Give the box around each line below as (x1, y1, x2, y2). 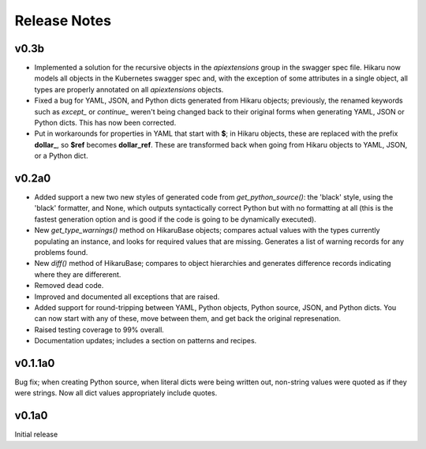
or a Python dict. (34, 151, 88, 161)
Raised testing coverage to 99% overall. (34, 324, 165, 335)
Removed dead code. (34, 281, 104, 290)
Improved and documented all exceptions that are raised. (34, 292, 220, 301)
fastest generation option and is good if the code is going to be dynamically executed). (34, 214, 317, 224)
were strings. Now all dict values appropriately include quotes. (14, 388, 218, 398)
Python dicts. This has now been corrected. (34, 118, 177, 128)
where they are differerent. (34, 269, 121, 279)
